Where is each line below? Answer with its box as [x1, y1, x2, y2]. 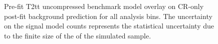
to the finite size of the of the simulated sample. [4, 30, 151, 40]
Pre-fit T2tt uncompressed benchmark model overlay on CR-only [4, 1, 204, 11]
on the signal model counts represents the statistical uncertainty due [4, 20, 214, 31]
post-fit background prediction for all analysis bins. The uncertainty [4, 10, 212, 21]
